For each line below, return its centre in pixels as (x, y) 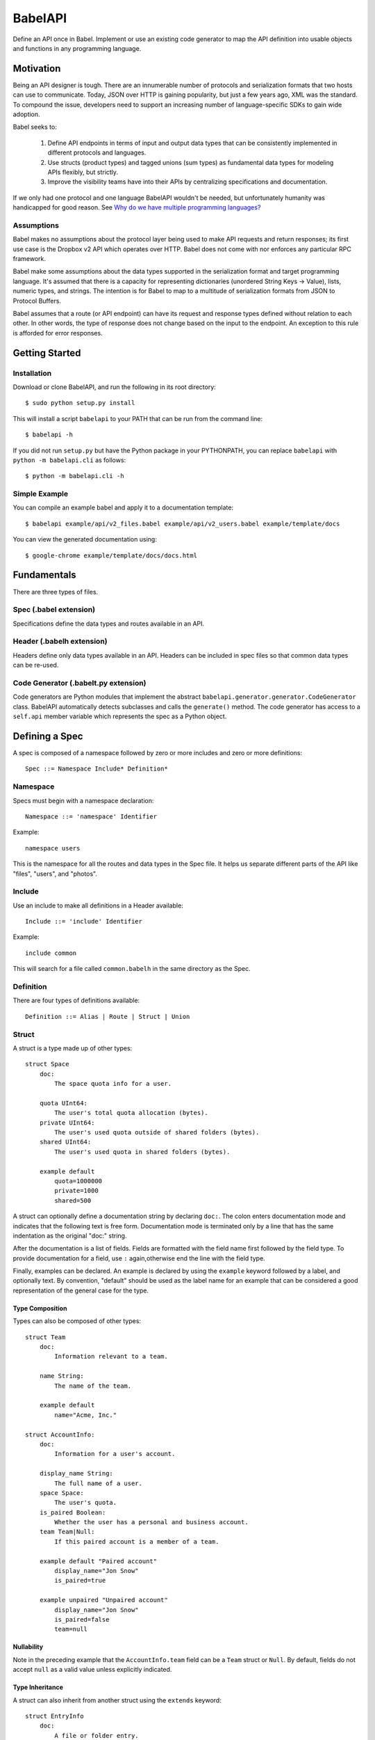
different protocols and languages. (97, 152)
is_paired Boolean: (73, 1512)
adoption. (27, 114)
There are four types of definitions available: (76, 1000)
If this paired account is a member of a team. (137, 1541)
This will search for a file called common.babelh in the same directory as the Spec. (132, 969)
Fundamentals (44, 575)
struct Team (45, 1337)
